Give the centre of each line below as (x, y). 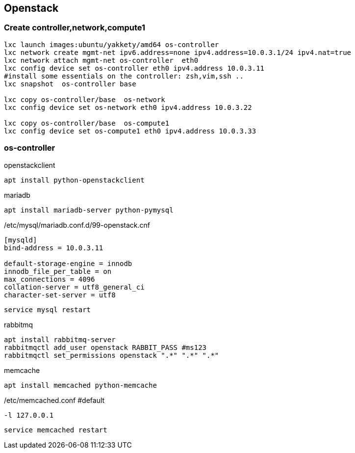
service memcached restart (56, 430)
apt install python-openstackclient (74, 180)
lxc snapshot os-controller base (70, 84)
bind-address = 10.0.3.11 (54, 248)
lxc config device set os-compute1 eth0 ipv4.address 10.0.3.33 (130, 131)
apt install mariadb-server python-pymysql (89, 210)
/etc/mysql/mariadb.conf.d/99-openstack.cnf (77, 225)
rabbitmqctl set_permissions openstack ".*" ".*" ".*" (112, 355)
